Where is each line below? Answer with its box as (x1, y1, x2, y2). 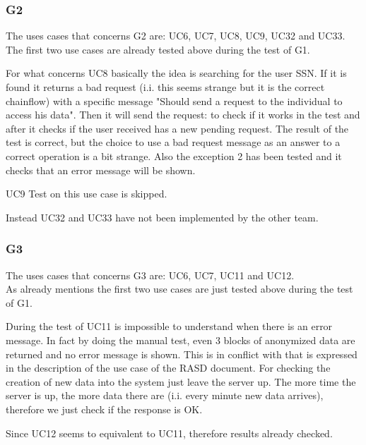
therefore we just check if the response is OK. (6, 401, 203, 416)
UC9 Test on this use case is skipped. (6, 186, 167, 201)
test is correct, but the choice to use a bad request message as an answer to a (6, 135, 341, 150)
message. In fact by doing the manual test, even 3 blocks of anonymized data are (6, 332, 355, 347)
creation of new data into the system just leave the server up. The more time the (6, 374, 356, 389)
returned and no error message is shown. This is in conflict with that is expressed (6, 346, 358, 361)
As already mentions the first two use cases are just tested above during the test (6, 281, 353, 296)
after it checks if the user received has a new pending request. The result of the (6, 121, 349, 135)
